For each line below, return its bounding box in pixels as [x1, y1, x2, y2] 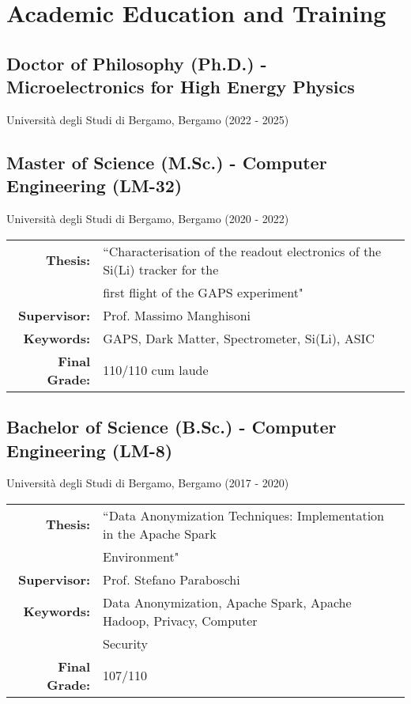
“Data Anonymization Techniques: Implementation [103, 505, 384, 524]
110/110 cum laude [103, 361, 209, 380]
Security [103, 634, 149, 653]
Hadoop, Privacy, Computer [103, 611, 258, 630]
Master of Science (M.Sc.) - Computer [6, 150, 327, 174]
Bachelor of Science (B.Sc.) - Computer [6, 414, 337, 439]
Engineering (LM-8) [6, 437, 173, 462]
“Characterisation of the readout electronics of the [103, 241, 382, 260]
